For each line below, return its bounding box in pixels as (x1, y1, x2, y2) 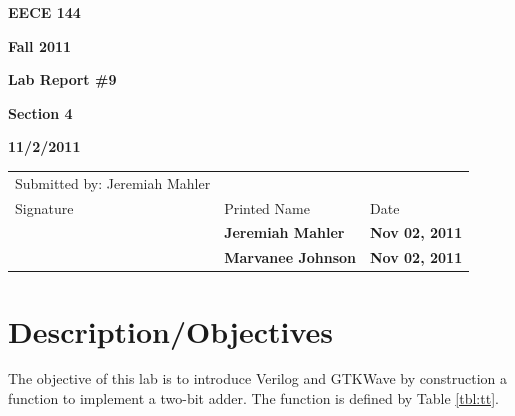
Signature (15, 197, 74, 218)
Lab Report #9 (8, 69, 117, 90)
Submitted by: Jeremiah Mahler (15, 172, 211, 193)
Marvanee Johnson (224, 247, 356, 268)
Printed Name (224, 197, 310, 218)
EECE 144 (8, 2, 81, 22)
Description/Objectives (8, 310, 333, 351)
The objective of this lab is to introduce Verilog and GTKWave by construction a (8, 368, 508, 389)
